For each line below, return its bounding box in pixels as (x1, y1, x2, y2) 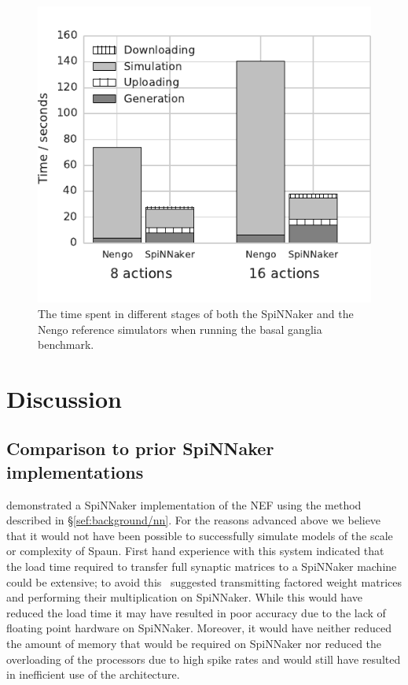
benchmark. (38, 336, 94, 353)
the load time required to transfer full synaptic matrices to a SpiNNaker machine (6, 558, 397, 575)
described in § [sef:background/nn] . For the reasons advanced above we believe (6, 512, 381, 528)
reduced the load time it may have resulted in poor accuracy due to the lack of (6, 604, 386, 620)
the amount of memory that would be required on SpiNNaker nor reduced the (6, 635, 382, 652)
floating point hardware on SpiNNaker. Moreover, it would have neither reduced (6, 620, 391, 636)
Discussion (6, 382, 122, 414)
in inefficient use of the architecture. (6, 666, 180, 683)
